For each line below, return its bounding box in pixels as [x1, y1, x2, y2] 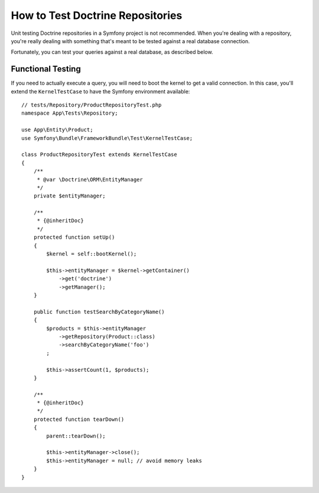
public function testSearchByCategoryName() [33, 308, 165, 315]
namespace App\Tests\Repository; [21, 110, 118, 116]
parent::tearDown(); [46, 432, 106, 439]
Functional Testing [11, 64, 81, 74]
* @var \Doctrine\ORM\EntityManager [37, 176, 143, 183]
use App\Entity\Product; [21, 127, 93, 133]
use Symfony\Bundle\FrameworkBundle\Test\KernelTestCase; [21, 135, 193, 141]
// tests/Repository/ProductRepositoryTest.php [21, 102, 162, 109]
